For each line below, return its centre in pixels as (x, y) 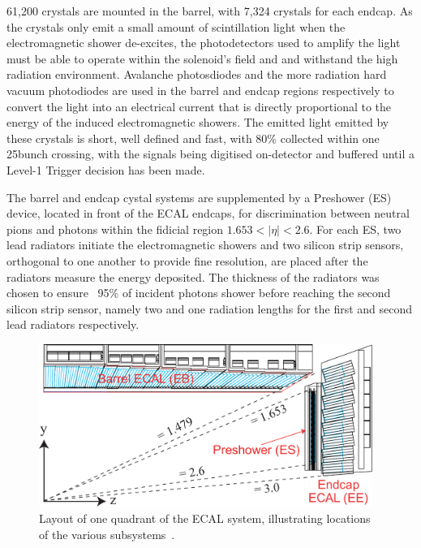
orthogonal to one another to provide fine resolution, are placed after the (187, 260)
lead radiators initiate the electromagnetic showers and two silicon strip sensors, (205, 245)
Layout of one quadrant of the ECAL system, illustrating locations (205, 518)
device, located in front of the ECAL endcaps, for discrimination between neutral (208, 213)
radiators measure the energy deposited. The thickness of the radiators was (193, 276)
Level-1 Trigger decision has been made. (106, 169)
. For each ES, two (355, 229)
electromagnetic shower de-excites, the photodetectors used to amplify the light (204, 43)
